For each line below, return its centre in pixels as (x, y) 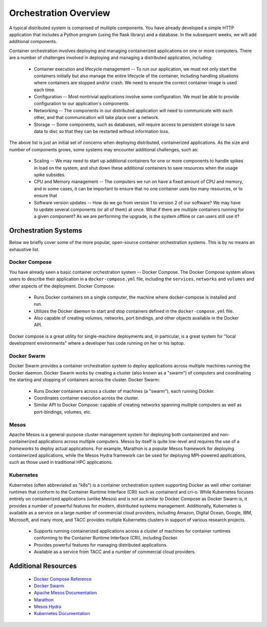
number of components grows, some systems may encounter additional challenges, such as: (104, 149)
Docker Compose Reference (63, 579)
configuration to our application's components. (82, 104)
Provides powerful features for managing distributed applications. (101, 545)
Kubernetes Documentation (62, 614)
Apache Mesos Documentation (66, 593)
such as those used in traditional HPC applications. (61, 462)
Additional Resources (43, 566)
